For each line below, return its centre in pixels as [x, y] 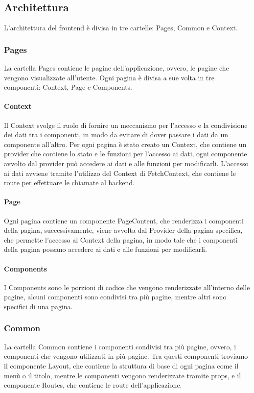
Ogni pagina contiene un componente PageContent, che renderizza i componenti [124, 220]
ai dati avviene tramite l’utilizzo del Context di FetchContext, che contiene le [120, 173]
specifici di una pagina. [38, 306]
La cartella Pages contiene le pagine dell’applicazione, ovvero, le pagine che [116, 68]
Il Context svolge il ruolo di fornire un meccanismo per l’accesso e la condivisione [126, 125]
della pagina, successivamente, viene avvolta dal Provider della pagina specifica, [123, 230]
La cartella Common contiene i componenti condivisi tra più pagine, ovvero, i [120, 346]
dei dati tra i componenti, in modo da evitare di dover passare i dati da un [116, 135]
